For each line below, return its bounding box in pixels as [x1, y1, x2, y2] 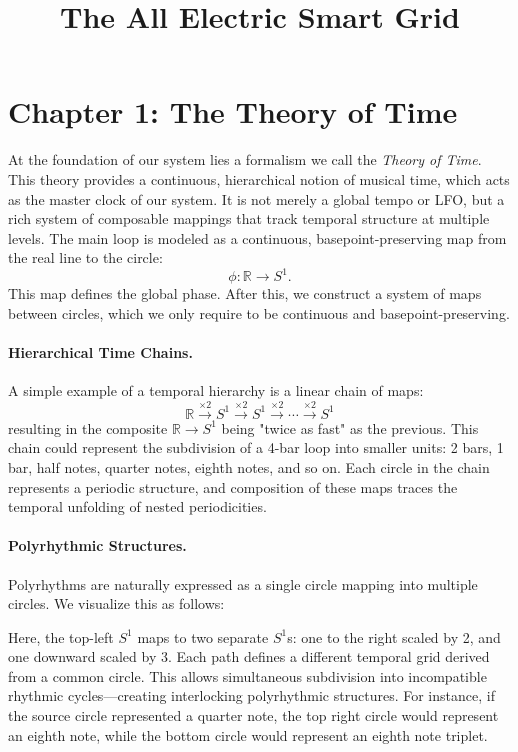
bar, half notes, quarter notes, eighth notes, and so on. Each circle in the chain [8, 456, 490, 477]
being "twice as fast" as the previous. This [221, 417, 479, 438]
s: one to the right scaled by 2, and [287, 626, 501, 647]
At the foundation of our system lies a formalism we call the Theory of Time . [8, 149, 482, 170]
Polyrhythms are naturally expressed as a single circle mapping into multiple [8, 573, 478, 594]
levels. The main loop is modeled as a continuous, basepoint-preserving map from [8, 227, 507, 248]
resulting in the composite [8, 417, 168, 438]
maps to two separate [137, 626, 269, 647]
